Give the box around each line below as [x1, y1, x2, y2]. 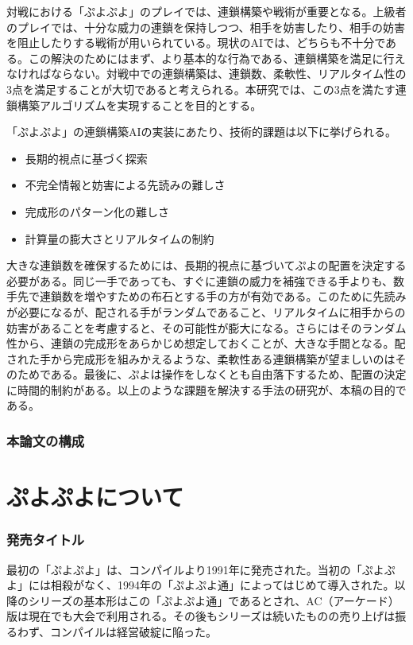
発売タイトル [6, 530, 85, 550]
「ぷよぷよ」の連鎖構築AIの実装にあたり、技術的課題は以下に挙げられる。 [6, 123, 396, 140]
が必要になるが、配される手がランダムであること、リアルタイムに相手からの [6, 303, 406, 320]
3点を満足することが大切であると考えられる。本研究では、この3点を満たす [6, 80, 396, 97]
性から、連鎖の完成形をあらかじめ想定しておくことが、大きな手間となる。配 [6, 335, 406, 352]
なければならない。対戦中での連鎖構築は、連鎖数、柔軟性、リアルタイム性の [6, 65, 407, 82]
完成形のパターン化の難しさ [25, 203, 170, 220]
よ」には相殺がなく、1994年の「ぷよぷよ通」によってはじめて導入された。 [6, 577, 395, 593]
